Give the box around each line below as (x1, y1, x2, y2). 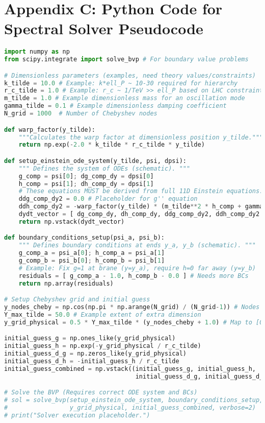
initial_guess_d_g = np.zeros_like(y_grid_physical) (4, 350, 187, 358)
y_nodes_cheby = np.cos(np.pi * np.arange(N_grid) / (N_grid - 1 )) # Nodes (4, 303, 260, 311)
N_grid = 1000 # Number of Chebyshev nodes (4, 110, 157, 118)
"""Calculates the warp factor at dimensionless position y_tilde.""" (18, 133, 263, 141)
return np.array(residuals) (18, 279, 114, 287)
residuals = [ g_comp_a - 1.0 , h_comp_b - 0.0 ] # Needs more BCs (18, 272, 249, 279)
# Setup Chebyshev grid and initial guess (4, 296, 150, 303)
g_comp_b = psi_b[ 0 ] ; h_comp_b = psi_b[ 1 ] (18, 257, 165, 265)
